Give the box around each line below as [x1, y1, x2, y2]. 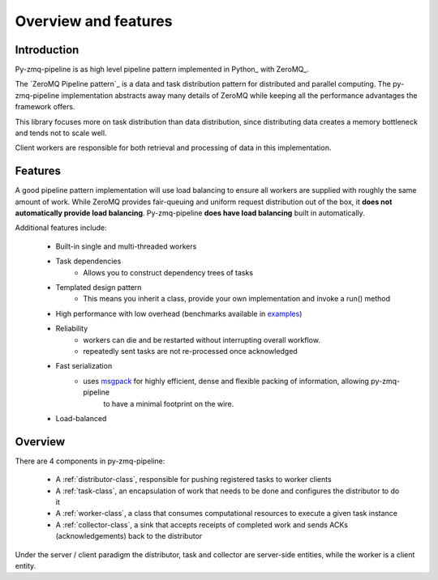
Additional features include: [15, 223, 107, 232]
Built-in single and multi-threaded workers [55, 241, 197, 251]
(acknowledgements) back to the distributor [55, 531, 203, 541]
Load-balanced [55, 413, 107, 423]
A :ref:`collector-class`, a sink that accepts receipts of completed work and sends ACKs [55, 519, 349, 530]
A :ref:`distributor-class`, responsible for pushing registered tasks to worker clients [55, 475, 332, 484]
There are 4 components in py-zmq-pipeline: [15, 456, 165, 466]
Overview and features [15, 12, 173, 30]
